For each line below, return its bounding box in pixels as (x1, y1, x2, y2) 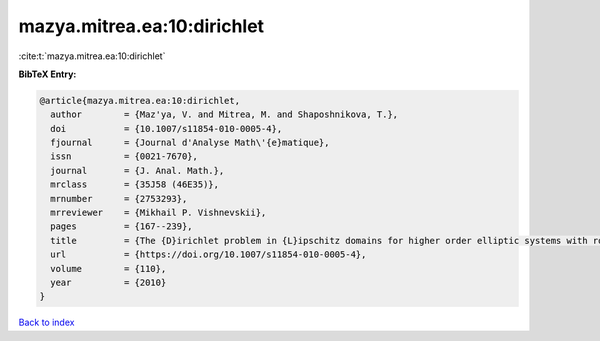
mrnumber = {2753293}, (50, 193, 188, 204)
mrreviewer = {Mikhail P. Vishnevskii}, (50, 207, 267, 219)
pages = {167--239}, (50, 221, 194, 232)
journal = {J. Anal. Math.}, (50, 165, 225, 176)
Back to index (18, 316, 75, 329)
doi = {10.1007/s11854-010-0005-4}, (50, 123, 283, 134)
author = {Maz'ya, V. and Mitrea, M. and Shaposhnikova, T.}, (50, 109, 399, 120)
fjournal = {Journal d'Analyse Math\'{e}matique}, (50, 137, 330, 149)
